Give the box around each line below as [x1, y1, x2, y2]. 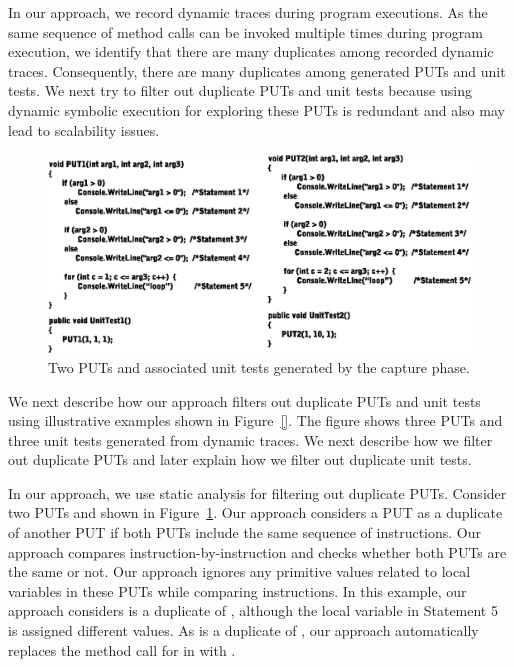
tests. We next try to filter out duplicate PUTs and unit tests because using [8, 80, 472, 101]
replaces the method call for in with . [8, 639, 236, 660]
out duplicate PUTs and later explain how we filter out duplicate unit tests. [8, 449, 472, 470]
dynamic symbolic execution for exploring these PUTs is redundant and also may [8, 99, 505, 120]
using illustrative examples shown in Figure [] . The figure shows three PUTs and [8, 410, 503, 431]
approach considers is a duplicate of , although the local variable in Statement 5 [8, 600, 498, 621]
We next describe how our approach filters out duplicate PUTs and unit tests [8, 390, 481, 411]
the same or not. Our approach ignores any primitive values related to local [8, 561, 471, 582]
